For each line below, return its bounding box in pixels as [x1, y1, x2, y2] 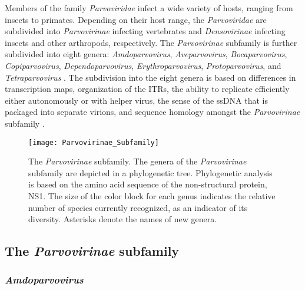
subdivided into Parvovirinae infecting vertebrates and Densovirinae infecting [5, 25, 286, 37]
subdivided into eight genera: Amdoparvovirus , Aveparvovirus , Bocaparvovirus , [5, 48, 287, 60]
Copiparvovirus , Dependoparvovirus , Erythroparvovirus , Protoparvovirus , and [5, 59, 281, 71]
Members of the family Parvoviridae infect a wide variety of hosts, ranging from [5, 2, 293, 14]
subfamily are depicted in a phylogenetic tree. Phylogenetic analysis [28, 166, 273, 179]
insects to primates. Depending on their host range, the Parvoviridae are [5, 13, 267, 25]
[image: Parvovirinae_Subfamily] [28, 138, 159, 147]
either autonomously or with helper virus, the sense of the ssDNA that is [5, 94, 268, 106]
